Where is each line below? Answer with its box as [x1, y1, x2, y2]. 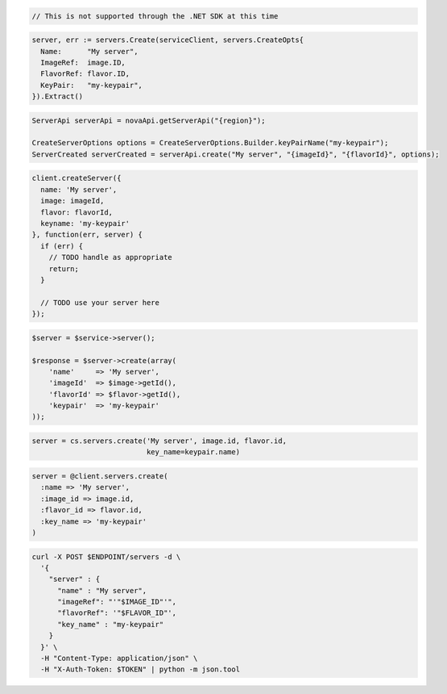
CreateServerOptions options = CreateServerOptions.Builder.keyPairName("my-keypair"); [31, 138, 389, 148]
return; [48, 264, 80, 274]
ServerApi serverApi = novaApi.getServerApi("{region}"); [31, 115, 266, 125]
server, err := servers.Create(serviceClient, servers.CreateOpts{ [31, 36, 304, 44]
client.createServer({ [31, 173, 122, 183]
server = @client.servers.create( [31, 472, 168, 480]
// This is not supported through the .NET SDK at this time [31, 11, 279, 20]
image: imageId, [40, 196, 105, 206]
